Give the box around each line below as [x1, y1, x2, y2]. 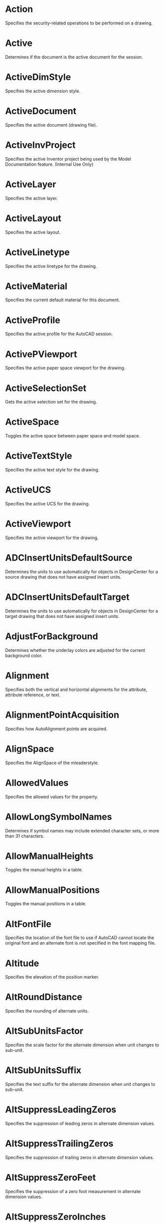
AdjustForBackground [5, 631, 98, 642]
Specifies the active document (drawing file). [5, 122, 97, 128]
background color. [5, 652, 43, 658]
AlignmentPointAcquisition [5, 709, 119, 720]
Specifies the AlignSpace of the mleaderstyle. [5, 760, 99, 766]
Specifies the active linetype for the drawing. [5, 263, 97, 269]
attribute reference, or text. [5, 692, 61, 698]
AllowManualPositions [5, 884, 100, 896]
